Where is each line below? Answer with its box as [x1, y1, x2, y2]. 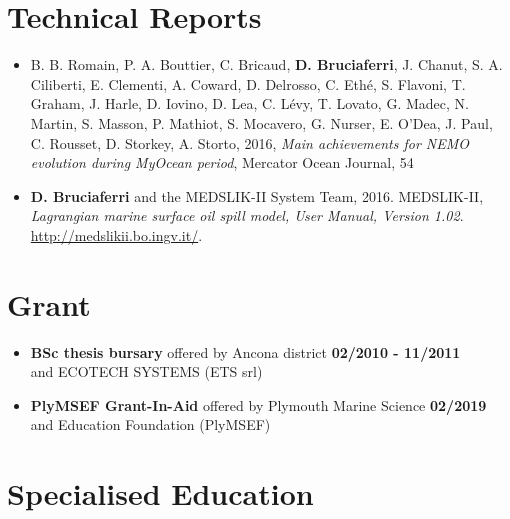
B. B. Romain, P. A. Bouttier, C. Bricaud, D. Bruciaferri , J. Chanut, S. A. [30, 54, 503, 75]
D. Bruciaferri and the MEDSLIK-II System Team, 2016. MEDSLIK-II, [30, 185, 484, 206]
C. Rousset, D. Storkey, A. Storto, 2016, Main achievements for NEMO [30, 132, 470, 153]
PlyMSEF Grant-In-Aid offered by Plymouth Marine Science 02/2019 [30, 394, 487, 415]
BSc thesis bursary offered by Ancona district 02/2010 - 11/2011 [30, 341, 461, 362]
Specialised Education [7, 473, 314, 514]
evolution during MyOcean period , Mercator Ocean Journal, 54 [30, 152, 414, 173]
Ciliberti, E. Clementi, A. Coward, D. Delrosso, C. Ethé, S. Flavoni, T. [30, 73, 466, 94]
